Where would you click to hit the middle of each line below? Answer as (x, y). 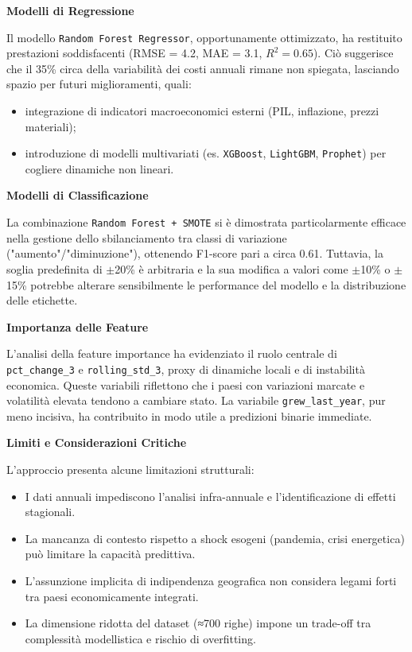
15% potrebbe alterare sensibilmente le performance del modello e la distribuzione (206, 284)
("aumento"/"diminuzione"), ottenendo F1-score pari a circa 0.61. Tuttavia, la (195, 253)
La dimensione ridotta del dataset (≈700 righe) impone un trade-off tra (198, 623)
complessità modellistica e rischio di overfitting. (140, 638)
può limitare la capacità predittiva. (110, 554)
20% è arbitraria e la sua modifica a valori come (231, 268)
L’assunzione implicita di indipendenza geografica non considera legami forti (211, 580)
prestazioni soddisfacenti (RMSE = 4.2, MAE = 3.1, (134, 53)
